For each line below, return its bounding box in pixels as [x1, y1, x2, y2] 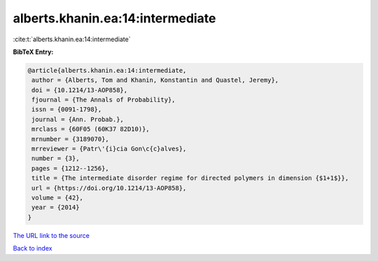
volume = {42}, [31, 194, 84, 202]
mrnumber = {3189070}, [31, 135, 110, 143]
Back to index [13, 244, 52, 253]
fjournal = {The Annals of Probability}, [31, 96, 176, 104]
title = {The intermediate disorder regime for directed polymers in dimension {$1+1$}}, [31, 174, 349, 182]
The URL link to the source [13, 231, 90, 239]
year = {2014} [31, 204, 80, 211]
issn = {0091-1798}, [31, 106, 102, 113]
